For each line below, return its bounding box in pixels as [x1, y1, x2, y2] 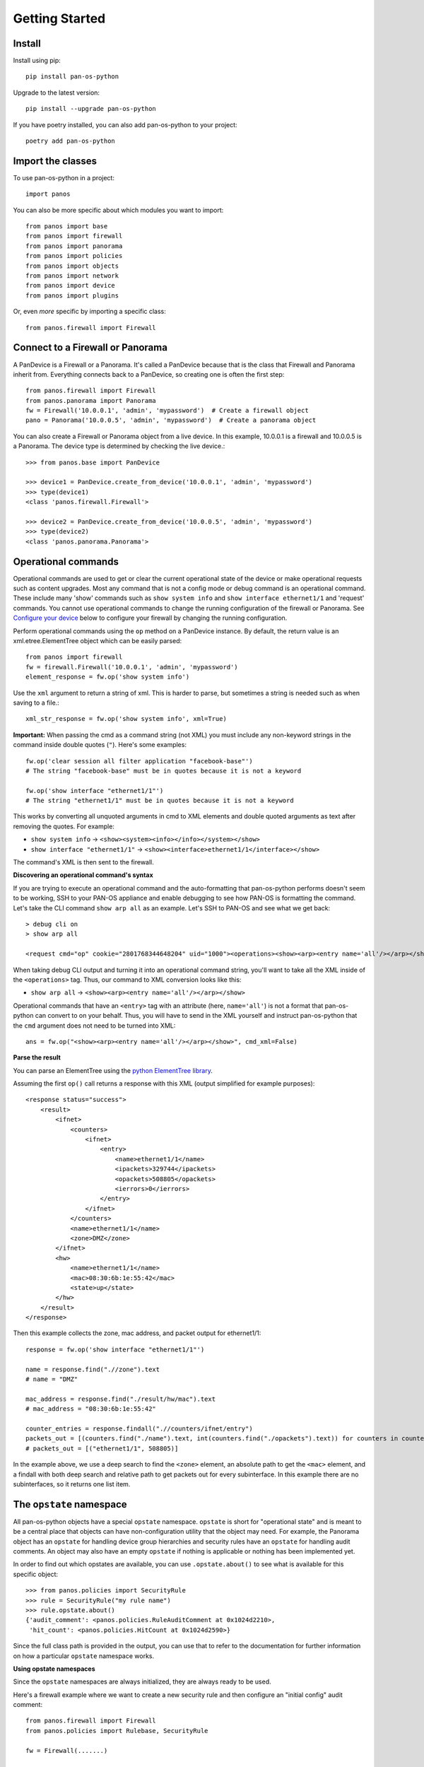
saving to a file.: [13, 698, 59, 707]
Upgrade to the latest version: [13, 88, 100, 97]
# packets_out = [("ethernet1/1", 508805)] [25, 1444, 179, 1452]
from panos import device [25, 281, 116, 290]
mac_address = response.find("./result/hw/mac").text [25, 1395, 216, 1403]
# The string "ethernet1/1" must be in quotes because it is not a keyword [25, 797, 294, 805]
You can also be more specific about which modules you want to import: [13, 206, 224, 214]
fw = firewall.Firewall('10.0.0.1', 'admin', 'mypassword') [25, 663, 238, 671]
